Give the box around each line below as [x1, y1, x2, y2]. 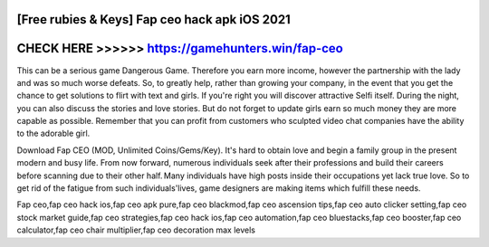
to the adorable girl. [16, 128, 91, 139]
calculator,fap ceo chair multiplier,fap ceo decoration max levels [16, 224, 255, 235]
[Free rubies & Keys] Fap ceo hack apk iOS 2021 [16, 12, 292, 27]
